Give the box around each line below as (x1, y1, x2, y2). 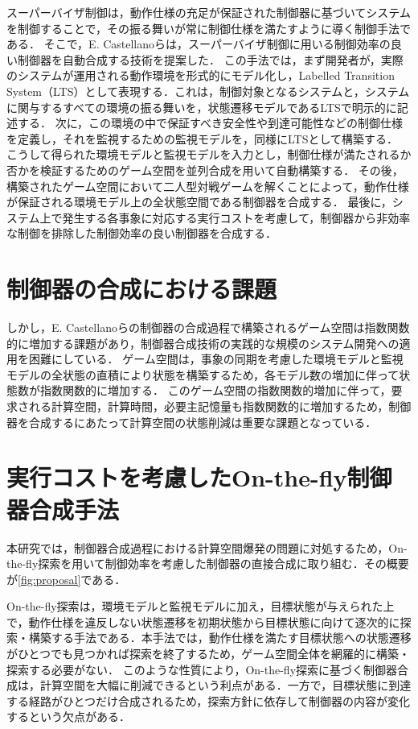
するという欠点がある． (6, 708, 130, 725)
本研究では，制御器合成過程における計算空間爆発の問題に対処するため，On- (6, 539, 408, 556)
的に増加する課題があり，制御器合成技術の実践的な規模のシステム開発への (6, 334, 400, 351)
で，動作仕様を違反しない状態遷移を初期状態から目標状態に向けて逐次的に (6, 613, 400, 630)
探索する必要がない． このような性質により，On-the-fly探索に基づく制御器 (6, 661, 398, 677)
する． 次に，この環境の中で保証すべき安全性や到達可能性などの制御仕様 (17, 114, 403, 131)
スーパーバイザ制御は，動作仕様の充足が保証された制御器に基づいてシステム (6, 4, 411, 20)
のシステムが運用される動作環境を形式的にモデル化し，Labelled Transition (6, 67, 395, 84)
